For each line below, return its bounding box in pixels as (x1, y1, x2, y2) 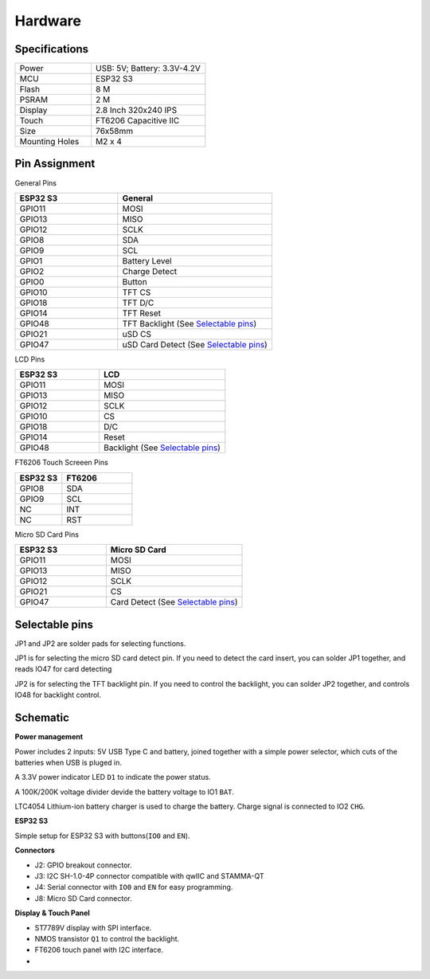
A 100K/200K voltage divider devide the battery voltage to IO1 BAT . (14, 787, 235, 797)
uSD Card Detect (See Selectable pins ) (122, 339, 268, 350)
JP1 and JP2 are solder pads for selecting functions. (14, 638, 186, 648)
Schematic (14, 711, 69, 725)
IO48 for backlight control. (14, 690, 101, 700)
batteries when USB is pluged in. (14, 758, 123, 767)
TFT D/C (122, 297, 154, 308)
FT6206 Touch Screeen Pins (14, 458, 109, 468)
